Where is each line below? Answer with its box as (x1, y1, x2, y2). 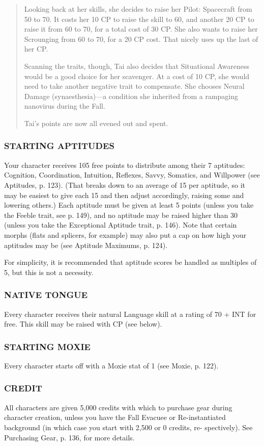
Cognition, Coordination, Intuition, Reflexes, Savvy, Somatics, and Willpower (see (4, 169, 260, 180)
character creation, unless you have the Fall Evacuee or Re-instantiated (4, 412, 226, 423)
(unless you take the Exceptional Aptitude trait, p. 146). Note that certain (4, 219, 237, 230)
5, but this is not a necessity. (4, 266, 94, 277)
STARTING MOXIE (4, 340, 91, 353)
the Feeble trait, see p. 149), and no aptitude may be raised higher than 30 (4, 209, 238, 220)
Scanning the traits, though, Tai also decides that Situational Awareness (24, 60, 250, 71)
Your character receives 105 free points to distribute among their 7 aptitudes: (4, 159, 245, 170)
